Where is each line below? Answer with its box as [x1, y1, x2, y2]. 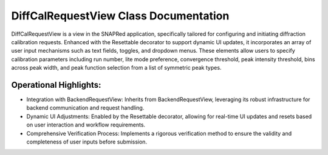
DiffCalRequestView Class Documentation [11, 9, 230, 22]
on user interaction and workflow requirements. [26, 121, 146, 128]
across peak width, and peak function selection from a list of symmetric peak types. [11, 64, 222, 71]
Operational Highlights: [11, 79, 101, 90]
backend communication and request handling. [26, 104, 145, 111]
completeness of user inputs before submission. [26, 138, 148, 145]
